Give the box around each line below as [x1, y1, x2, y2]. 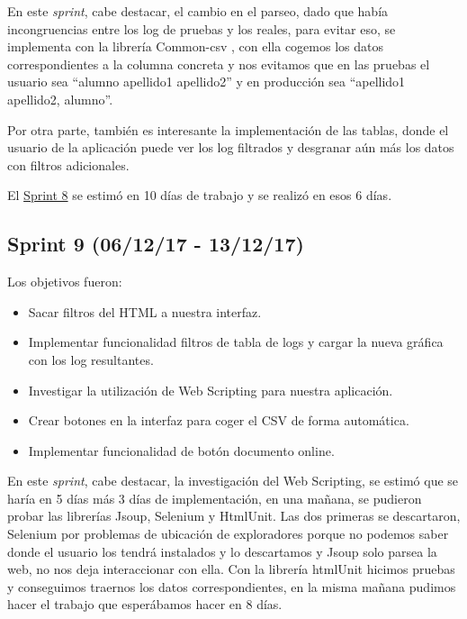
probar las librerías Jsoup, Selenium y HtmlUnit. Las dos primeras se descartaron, [7, 506, 461, 525]
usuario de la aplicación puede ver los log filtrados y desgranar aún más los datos [7, 138, 454, 157]
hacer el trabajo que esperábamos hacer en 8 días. [7, 595, 283, 614]
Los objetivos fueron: [7, 272, 122, 291]
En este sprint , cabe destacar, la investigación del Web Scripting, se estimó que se [7, 471, 459, 490]
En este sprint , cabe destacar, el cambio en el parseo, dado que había [7, 2, 389, 20]
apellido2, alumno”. [7, 89, 113, 108]
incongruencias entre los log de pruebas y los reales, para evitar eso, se [7, 19, 396, 38]
